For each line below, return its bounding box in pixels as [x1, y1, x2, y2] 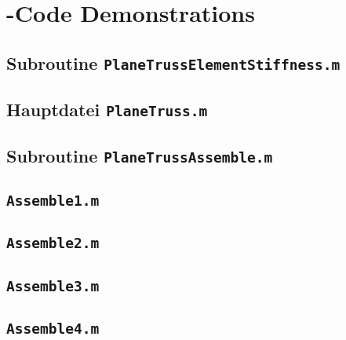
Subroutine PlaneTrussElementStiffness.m [6, 50, 341, 75]
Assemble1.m [6, 192, 100, 209]
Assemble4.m [6, 320, 100, 337]
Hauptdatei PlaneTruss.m [6, 97, 208, 122]
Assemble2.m [6, 235, 100, 252]
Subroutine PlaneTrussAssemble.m [6, 144, 273, 168]
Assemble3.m [6, 277, 100, 294]
